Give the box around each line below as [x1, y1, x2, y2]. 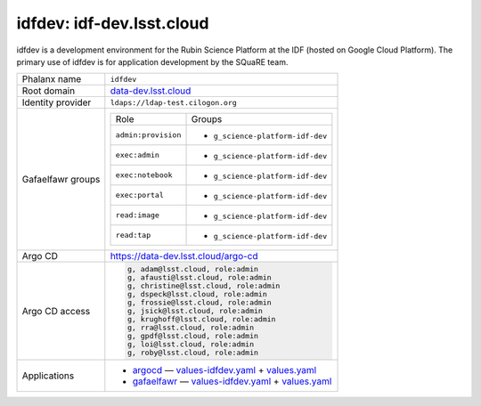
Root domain [21, 85, 76, 97]
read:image [115, 210, 160, 220]
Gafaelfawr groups [21, 174, 101, 186]
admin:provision [115, 130, 182, 140]
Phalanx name [21, 73, 82, 85]
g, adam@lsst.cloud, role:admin [127, 264, 258, 274]
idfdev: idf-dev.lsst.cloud [16, 13, 209, 33]
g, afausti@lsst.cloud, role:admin [127, 272, 272, 282]
